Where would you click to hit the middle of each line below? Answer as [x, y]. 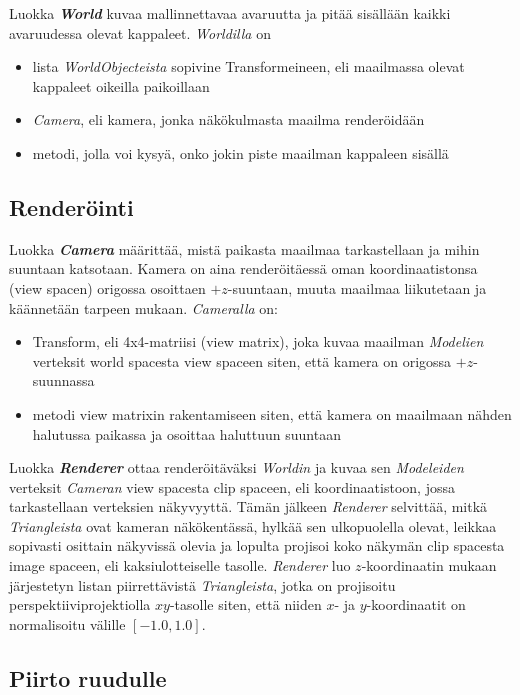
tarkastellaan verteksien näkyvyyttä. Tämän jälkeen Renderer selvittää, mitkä [248, 506]
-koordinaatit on [416, 604]
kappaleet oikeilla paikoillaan [121, 85]
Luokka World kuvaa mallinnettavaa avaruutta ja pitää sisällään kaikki [230, 13]
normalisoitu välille [67, 623]
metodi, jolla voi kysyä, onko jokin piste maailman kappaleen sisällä [240, 152]
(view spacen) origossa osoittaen [107, 287]
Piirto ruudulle [88, 677]
